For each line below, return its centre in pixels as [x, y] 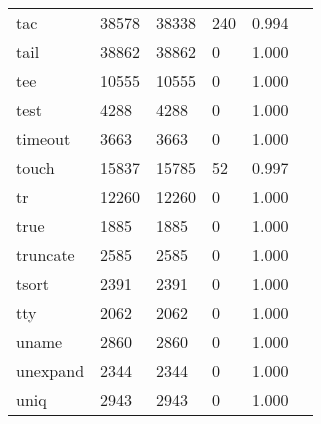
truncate [45, 254]
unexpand [50, 370]
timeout [43, 138]
